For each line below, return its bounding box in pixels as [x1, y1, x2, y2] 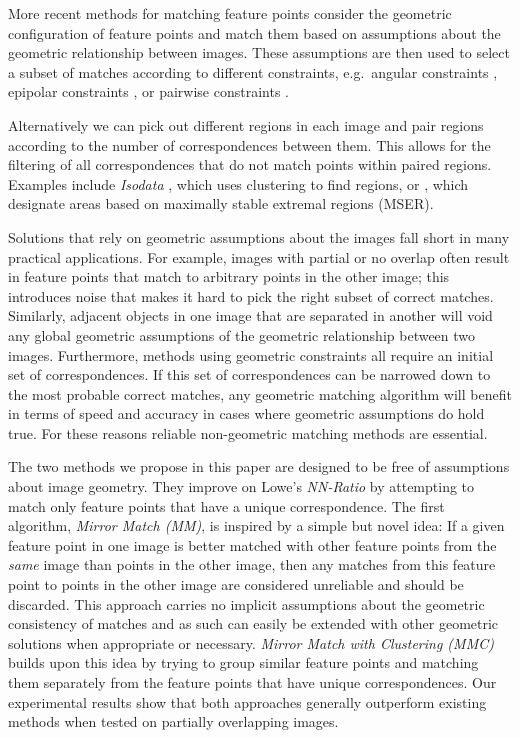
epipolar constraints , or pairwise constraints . [8, 81, 289, 102]
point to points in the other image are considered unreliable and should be [8, 574, 464, 595]
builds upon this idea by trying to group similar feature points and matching [8, 652, 479, 673]
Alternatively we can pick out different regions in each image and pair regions [8, 114, 484, 135]
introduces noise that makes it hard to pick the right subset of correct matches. [8, 285, 494, 306]
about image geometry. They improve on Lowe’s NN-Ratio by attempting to [8, 476, 475, 497]
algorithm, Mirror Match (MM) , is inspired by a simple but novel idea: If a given [8, 515, 505, 536]
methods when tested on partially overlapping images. [8, 711, 339, 732]
